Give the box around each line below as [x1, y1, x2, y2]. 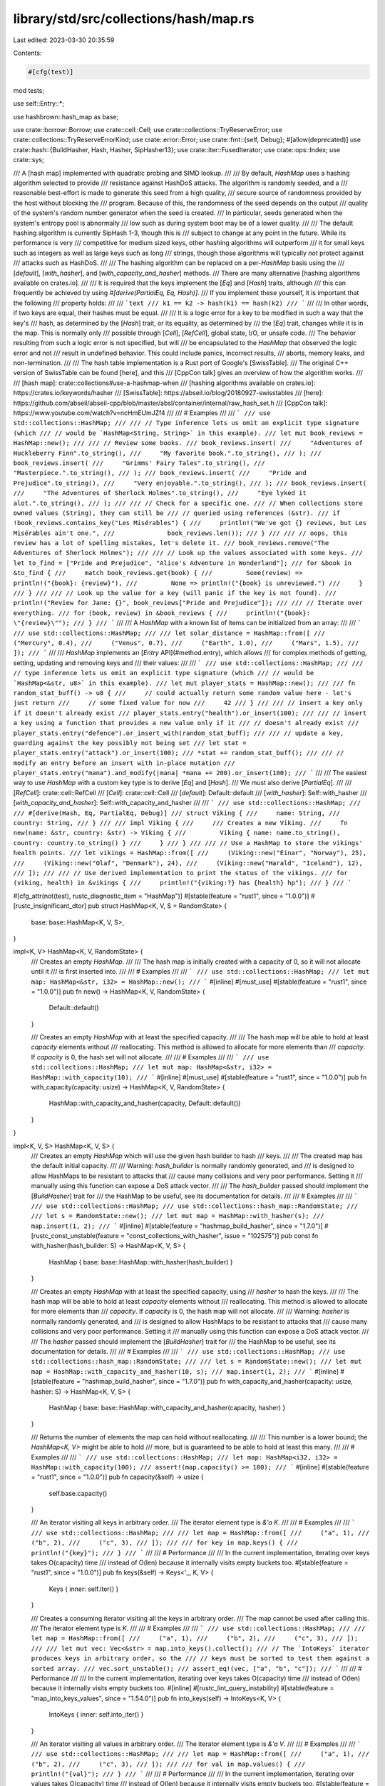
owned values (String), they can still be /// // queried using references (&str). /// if [13, 509, 341, 517]
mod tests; [13, 86, 45, 94]
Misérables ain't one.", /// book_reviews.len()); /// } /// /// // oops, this [13, 529, 349, 537]
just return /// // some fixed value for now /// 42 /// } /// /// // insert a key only [13, 699, 363, 707]
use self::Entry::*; [13, 99, 64, 108]
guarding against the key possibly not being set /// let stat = [13, 739, 247, 747]
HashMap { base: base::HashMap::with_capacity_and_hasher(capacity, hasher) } [48, 1403, 286, 1412]
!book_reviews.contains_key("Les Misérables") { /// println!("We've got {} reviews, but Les [13, 519, 367, 527]
